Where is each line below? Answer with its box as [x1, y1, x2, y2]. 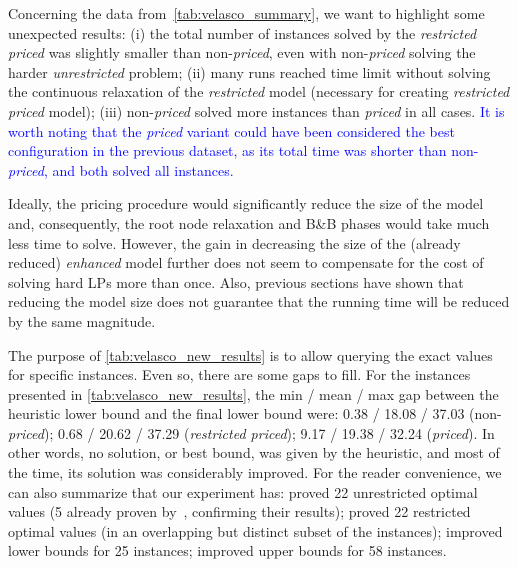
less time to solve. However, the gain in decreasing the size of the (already [8, 232, 461, 253]
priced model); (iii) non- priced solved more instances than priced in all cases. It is [8, 100, 505, 121]
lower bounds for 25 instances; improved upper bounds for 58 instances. [8, 540, 447, 561]
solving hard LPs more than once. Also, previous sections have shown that [8, 271, 464, 292]
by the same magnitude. [8, 310, 156, 331]
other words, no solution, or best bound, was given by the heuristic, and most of [8, 442, 500, 463]
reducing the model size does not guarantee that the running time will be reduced [8, 291, 510, 312]
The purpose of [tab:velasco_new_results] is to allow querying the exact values [8, 344, 493, 365]
